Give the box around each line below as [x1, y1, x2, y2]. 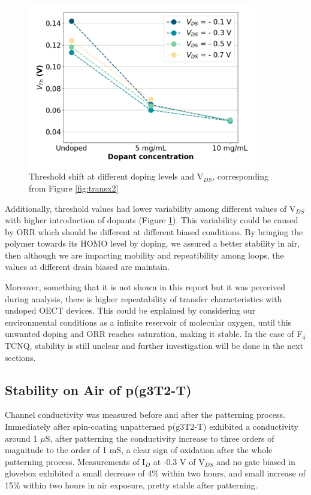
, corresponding [212, 170, 269, 183]
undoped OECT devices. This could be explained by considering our [5, 304, 256, 317]
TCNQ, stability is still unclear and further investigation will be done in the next [5, 339, 303, 352]
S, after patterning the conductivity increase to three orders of [45, 432, 274, 444]
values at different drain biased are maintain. [5, 260, 170, 273]
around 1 [5, 432, 38, 444]
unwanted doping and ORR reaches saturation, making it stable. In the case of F [5, 327, 303, 340]
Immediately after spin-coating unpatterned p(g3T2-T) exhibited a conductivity [5, 420, 298, 433]
